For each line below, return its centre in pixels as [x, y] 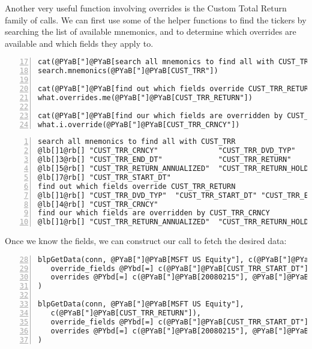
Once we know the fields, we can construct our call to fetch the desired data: [146, 241]
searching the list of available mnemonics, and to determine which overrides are [151, 31]
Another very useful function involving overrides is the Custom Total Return [146, 8]
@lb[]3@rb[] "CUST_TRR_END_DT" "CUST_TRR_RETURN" [165, 160]
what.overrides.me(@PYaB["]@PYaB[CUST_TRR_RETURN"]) [145, 97]
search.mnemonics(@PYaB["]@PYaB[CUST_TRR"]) [128, 71]
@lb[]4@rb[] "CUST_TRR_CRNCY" [98, 204]
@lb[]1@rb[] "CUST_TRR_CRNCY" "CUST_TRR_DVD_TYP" [167, 151]
